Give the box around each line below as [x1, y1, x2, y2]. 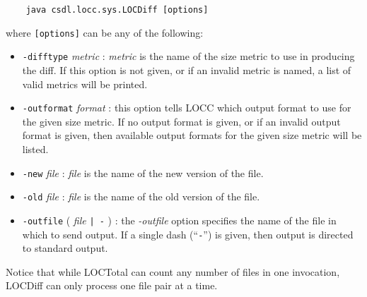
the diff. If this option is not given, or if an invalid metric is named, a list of [22, 62, 351, 77]
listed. [22, 142, 49, 156]
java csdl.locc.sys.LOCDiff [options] [25, 5, 209, 15]
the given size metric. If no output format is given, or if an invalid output [22, 114, 341, 128]
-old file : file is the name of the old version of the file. [22, 189, 260, 204]
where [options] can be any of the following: [6, 25, 204, 40]
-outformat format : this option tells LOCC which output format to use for [22, 100, 351, 115]
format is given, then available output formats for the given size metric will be [22, 128, 362, 143]
